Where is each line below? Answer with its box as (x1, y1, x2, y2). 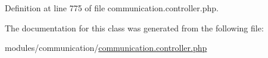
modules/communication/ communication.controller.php (5, 41, 207, 54)
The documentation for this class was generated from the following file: (5, 21, 264, 34)
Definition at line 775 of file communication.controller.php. (5, 2, 219, 14)
